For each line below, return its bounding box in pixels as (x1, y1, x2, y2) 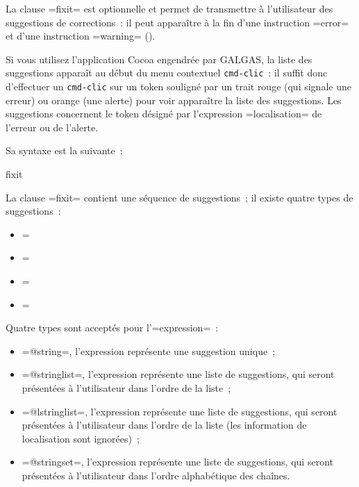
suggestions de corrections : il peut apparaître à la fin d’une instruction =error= (6, 15, 349, 29)
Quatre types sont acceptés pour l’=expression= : (6, 320, 219, 335)
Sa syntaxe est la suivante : (6, 143, 123, 158)
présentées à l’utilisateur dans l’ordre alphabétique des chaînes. (22, 468, 290, 482)
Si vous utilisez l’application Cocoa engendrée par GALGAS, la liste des (6, 51, 312, 66)
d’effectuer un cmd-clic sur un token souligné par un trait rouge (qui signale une (6, 79, 351, 94)
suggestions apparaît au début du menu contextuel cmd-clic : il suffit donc (6, 65, 328, 80)
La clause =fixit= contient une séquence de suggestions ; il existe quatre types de (6, 190, 353, 204)
